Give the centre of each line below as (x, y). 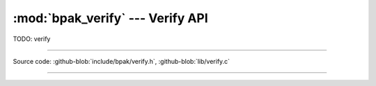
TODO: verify (32, 39)
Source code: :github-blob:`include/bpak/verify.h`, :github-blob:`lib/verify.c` (121, 61)
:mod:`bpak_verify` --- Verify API (110, 18)
